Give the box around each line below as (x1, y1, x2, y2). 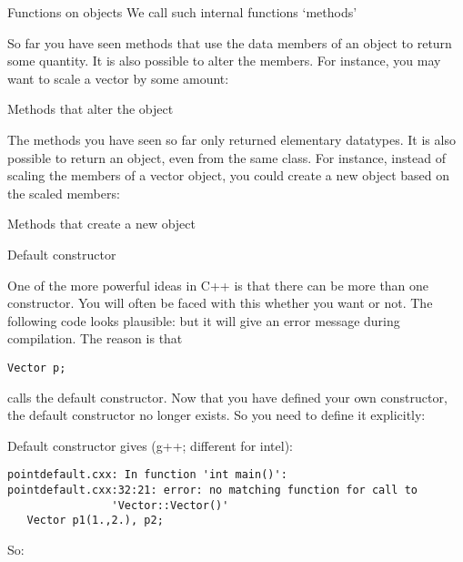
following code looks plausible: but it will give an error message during (7, 311, 400, 330)
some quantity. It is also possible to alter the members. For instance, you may (7, 51, 441, 70)
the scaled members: (7, 183, 120, 202)
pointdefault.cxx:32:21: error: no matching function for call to (7, 484, 418, 496)
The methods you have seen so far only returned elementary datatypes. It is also (7, 129, 456, 148)
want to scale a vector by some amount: (7, 68, 229, 87)
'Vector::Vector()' (111, 498, 229, 512)
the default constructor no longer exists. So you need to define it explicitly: (7, 405, 426, 424)
